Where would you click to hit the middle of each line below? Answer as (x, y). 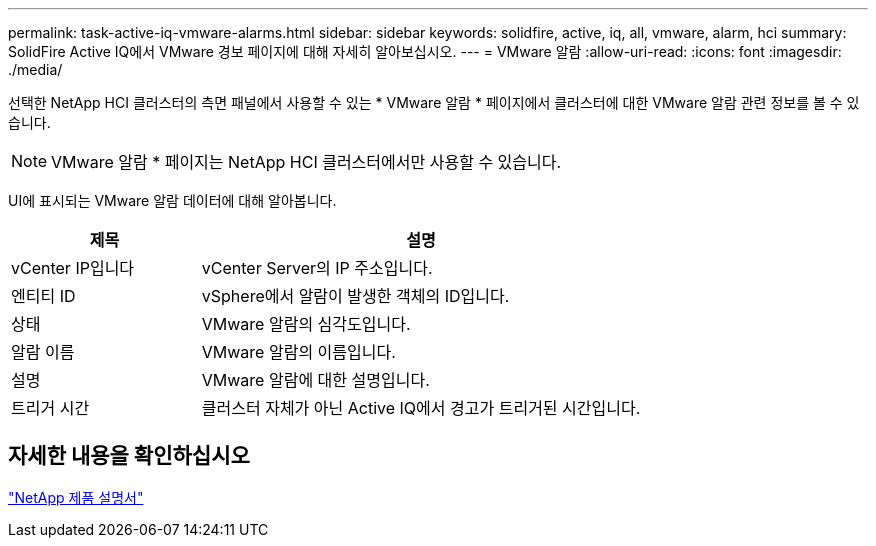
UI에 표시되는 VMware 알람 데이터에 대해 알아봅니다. (172, 200)
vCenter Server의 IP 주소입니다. (317, 268)
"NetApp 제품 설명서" (76, 497)
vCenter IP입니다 (73, 268)
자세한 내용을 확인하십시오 (129, 456)
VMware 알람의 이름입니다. (298, 352)
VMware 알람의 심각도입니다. (306, 324)
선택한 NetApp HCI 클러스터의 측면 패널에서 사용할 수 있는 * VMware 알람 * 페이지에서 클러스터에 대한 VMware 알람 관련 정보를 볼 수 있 (434, 102)
